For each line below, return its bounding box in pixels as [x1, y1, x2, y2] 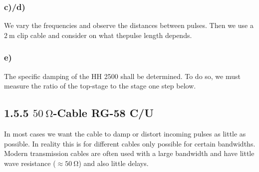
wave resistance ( [4, 157, 56, 168]
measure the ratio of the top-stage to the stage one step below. [4, 80, 196, 91]
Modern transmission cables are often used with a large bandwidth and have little [4, 148, 255, 158]
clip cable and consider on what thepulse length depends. [17, 29, 192, 40]
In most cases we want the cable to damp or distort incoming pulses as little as [4, 128, 246, 139]
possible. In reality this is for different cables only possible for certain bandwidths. [4, 138, 256, 148]
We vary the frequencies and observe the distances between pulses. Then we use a [4, 20, 254, 30]
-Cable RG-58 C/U [53, 105, 154, 120]
